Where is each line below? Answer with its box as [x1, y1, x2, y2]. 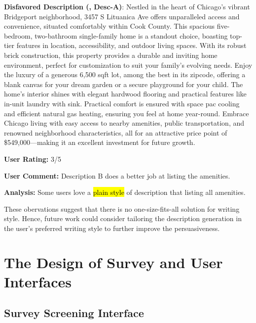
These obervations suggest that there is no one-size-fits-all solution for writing [4, 203, 240, 214]
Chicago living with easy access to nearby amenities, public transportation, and [4, 118, 245, 128]
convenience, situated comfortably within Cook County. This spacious [4, 21, 215, 31]
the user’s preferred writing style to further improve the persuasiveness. [4, 223, 220, 233]
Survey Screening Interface [4, 305, 144, 321]
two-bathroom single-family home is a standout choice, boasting [35, 30, 228, 41]
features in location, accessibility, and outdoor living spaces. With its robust [16, 40, 247, 50]
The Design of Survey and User [4, 252, 223, 272]
